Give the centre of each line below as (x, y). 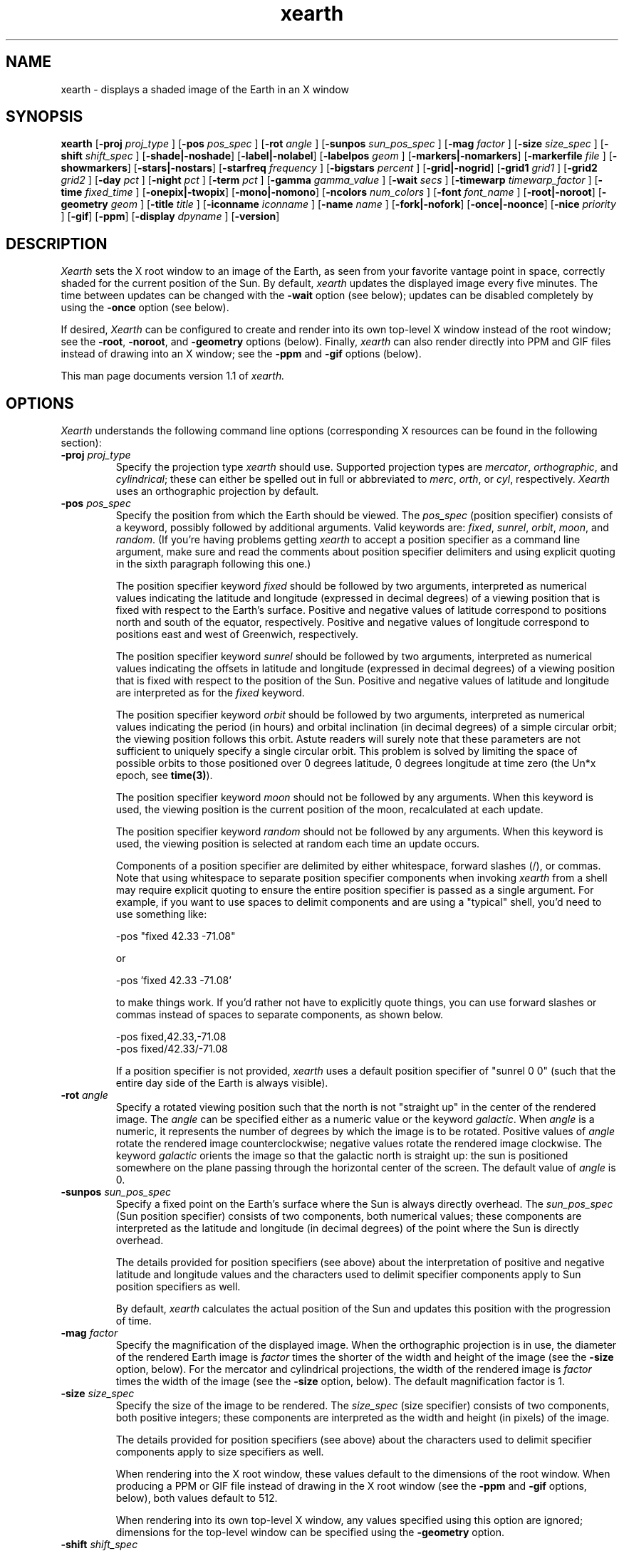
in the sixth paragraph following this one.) (213, 564)
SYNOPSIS (45, 117)
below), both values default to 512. (197, 1498)
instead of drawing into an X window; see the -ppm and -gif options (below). (241, 354)
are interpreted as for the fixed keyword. (210, 693)
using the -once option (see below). (145, 308)
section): (81, 443)
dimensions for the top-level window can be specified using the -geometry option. (310, 1532)
